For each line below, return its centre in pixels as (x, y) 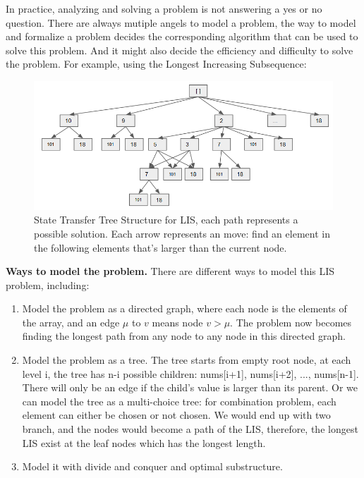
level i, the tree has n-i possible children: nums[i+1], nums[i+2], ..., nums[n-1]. (190, 373)
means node (177, 322)
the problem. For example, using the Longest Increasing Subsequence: (156, 64)
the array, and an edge (71, 322)
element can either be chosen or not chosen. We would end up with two (176, 415)
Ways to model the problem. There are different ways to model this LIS (170, 271)
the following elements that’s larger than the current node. (160, 247)
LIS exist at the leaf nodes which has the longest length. (144, 442)
